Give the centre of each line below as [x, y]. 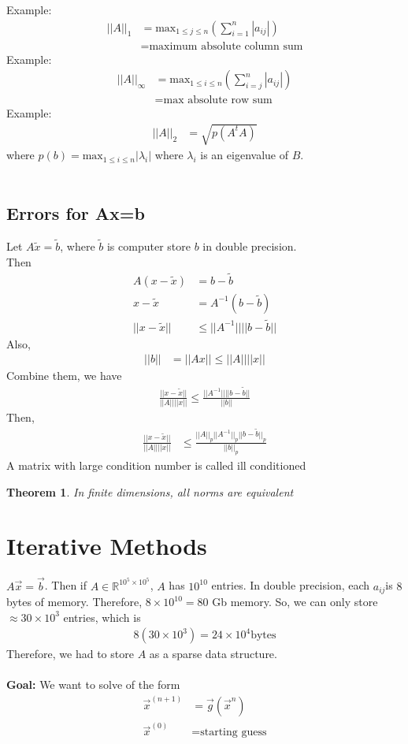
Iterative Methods [107, 546]
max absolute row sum [218, 100]
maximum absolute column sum [226, 46]
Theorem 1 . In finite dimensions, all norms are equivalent [150, 491]
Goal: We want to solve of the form [93, 684]
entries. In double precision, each [291, 585]
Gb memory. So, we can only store [295, 602]
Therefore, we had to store [70, 654]
